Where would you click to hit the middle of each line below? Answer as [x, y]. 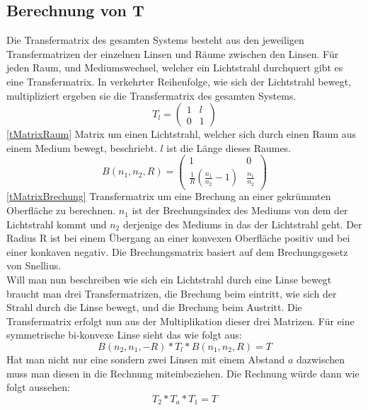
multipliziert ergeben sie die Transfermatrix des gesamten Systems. [151, 95]
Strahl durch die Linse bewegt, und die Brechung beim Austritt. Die [154, 307]
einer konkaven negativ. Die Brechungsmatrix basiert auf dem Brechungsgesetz [177, 251]
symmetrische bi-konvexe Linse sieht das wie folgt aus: [124, 335]
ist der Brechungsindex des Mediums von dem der [240, 210]
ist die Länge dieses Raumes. [229, 147]
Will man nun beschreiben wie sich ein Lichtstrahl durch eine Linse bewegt [169, 280]
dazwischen [321, 359]
